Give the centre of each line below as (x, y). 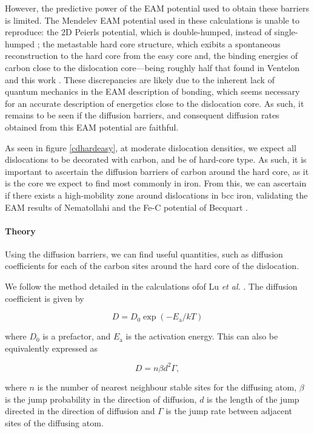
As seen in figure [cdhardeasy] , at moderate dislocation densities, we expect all (151, 147)
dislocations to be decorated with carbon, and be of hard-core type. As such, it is (156, 159)
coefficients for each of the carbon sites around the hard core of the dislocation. (152, 266)
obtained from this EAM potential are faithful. (92, 127)
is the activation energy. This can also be (202, 336)
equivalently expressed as (52, 348)
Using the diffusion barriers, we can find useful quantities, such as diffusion (144, 254)
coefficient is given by (45, 298)
